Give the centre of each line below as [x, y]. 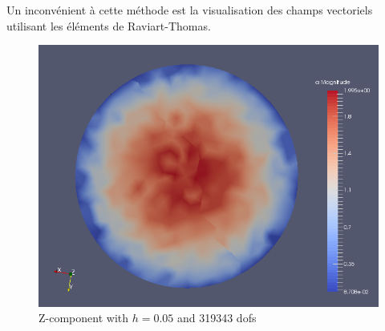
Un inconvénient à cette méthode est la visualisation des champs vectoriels [190, 10]
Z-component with [83, 318]
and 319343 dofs [217, 318]
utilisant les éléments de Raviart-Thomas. [109, 25]
